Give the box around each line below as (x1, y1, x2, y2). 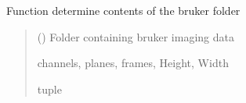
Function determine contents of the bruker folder (6, 2, 241, 18)
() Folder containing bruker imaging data (37, 28, 234, 44)
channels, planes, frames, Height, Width (37, 55, 229, 71)
